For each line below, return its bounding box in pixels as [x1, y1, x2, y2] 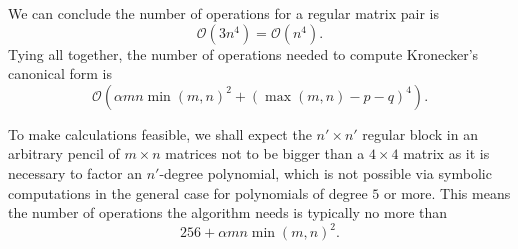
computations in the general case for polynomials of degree [8, 182, 368, 203]
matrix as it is [403, 143, 490, 164]
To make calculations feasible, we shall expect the [8, 123, 312, 144]
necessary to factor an [8, 162, 142, 183]
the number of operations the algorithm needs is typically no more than [8, 202, 448, 223]
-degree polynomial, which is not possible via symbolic [159, 162, 492, 183]
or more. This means [384, 182, 511, 203]
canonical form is [8, 63, 112, 84]
